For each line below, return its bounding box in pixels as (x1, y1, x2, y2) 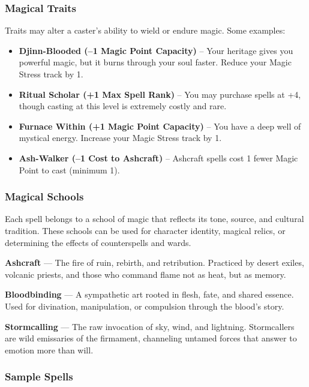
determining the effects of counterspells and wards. (5, 236, 191, 248)
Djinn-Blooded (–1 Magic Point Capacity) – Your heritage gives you (19, 44, 293, 56)
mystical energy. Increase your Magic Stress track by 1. (19, 131, 222, 144)
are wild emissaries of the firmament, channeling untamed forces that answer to (5, 332, 297, 344)
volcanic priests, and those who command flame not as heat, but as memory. (5, 268, 286, 280)
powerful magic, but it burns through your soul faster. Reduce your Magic (19, 56, 292, 68)
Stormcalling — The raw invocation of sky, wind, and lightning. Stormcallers (5, 320, 295, 332)
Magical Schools (5, 189, 84, 204)
